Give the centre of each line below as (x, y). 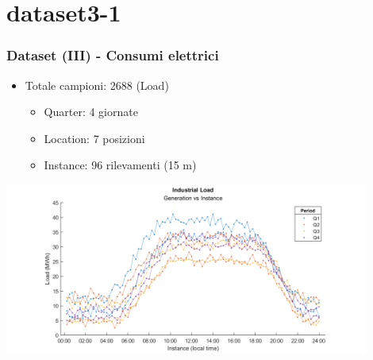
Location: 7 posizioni (94, 138)
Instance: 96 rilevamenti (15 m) (120, 165)
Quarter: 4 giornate (91, 112)
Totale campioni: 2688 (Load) (97, 85)
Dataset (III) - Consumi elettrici (113, 55)
